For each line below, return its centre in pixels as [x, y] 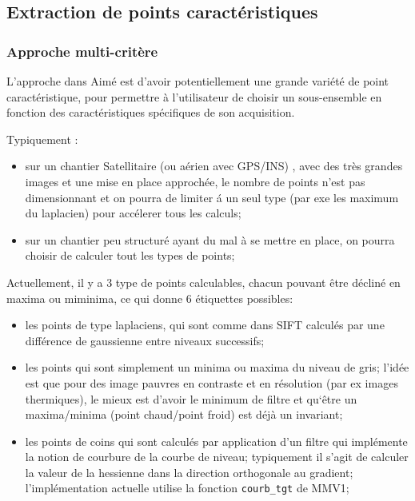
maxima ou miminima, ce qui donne [95, 298]
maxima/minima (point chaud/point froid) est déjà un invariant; [184, 414]
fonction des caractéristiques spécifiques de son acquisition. [151, 112]
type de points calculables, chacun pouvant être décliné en [258, 282]
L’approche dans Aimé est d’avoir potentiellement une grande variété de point [198, 81]
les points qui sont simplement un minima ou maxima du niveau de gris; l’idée [217, 367]
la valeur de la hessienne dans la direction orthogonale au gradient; [189, 472]
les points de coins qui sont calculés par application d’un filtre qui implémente [216, 441]
